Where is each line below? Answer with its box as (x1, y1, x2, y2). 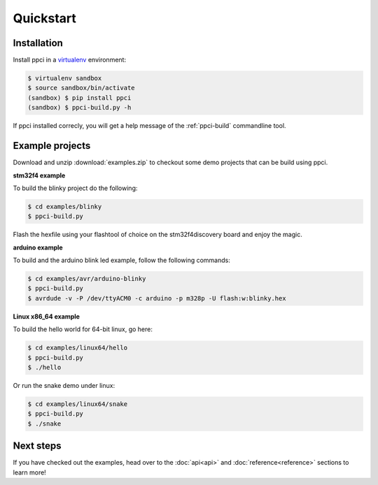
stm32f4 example (13, 171, 66, 180)
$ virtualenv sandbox (27, 74, 102, 82)
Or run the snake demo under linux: (13, 381, 115, 389)
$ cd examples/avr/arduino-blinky (27, 275, 146, 283)
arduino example (13, 243, 63, 252)
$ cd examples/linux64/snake (27, 400, 128, 408)
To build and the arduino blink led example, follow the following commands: (13, 256, 231, 265)
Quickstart (13, 10, 77, 26)
